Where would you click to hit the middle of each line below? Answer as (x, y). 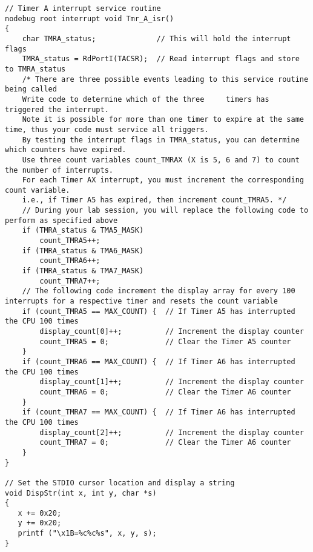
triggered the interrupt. (57, 109)
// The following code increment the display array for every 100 (159, 291)
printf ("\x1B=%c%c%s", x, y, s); (87, 534)
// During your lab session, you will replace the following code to (165, 211)
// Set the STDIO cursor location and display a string (120, 483)
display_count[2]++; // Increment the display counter (172, 432)
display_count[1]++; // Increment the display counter (172, 382)
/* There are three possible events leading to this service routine (165, 79)
